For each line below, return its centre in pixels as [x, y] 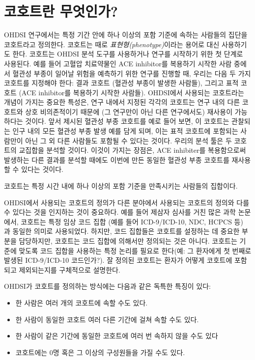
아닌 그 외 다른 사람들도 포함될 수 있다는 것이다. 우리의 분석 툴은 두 [128, 140]
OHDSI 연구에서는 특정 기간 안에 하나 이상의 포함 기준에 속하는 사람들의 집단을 [126, 35]
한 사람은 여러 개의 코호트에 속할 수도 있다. [82, 302]
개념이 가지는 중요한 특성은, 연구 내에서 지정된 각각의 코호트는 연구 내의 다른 [122, 102]
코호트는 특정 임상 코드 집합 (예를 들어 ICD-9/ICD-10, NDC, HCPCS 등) [132, 221]
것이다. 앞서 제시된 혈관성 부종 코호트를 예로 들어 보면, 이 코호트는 [127, 121]
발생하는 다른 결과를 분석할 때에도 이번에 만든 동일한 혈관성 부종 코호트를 [117, 159]
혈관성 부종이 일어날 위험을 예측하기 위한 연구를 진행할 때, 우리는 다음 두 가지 [132, 73]
